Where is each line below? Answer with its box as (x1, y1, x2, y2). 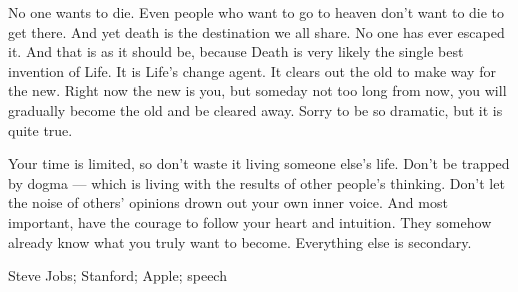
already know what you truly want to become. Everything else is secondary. (8, 231, 472, 252)
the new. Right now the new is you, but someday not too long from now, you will (8, 80, 507, 101)
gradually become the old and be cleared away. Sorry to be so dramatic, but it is (8, 99, 503, 120)
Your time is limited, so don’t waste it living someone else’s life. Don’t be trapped (8, 153, 510, 174)
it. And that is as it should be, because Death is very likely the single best (8, 41, 464, 62)
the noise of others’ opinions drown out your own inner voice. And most (8, 192, 448, 213)
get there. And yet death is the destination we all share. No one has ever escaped (8, 21, 505, 42)
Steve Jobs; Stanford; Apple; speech (8, 265, 227, 286)
